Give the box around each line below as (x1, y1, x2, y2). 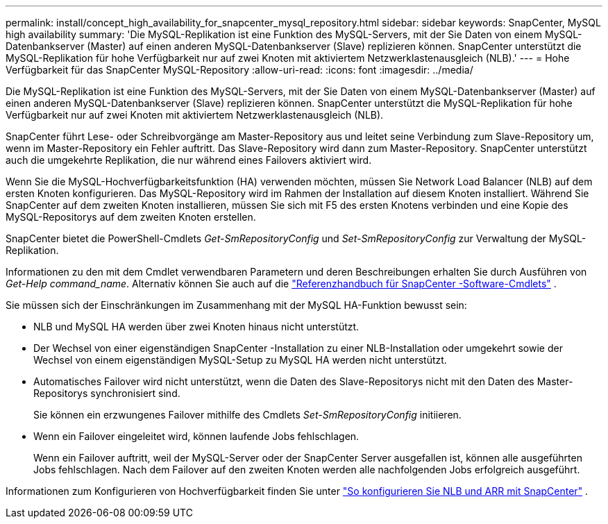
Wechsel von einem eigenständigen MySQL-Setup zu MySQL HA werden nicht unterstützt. (33, 354, 447, 366)
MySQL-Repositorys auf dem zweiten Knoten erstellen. (6, 211, 256, 223)
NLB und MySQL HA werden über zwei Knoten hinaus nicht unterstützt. (33, 321, 360, 332)
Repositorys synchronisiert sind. (33, 387, 180, 399)
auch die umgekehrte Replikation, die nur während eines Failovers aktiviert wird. (6, 154, 372, 166)
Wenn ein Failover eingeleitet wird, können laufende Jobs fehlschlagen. (33, 430, 360, 442)
